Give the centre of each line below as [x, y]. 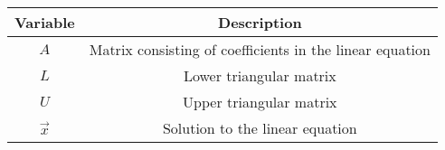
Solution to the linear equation [260, 128]
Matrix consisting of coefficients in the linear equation [260, 49]
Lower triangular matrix [260, 75]
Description [260, 22]
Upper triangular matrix [260, 102]
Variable [45, 22]
